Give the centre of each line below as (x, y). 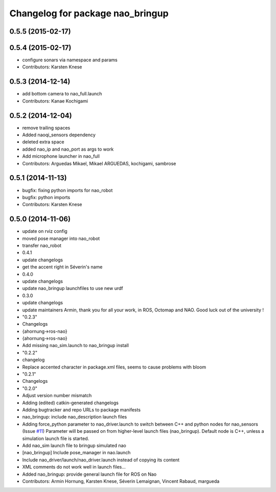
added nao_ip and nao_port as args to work (68, 149)
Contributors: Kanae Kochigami (55, 101)
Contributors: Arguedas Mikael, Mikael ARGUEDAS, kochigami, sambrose (99, 163)
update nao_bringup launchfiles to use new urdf (73, 288)
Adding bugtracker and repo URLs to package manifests (81, 410)
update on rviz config (45, 231)
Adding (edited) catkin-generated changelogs (70, 403)
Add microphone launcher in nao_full (61, 156)
